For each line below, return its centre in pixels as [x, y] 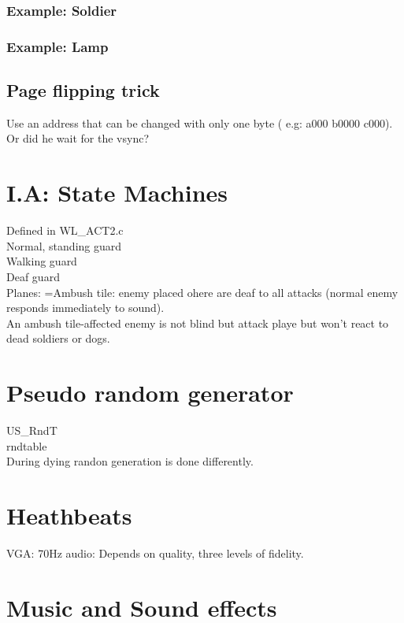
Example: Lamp [57, 46]
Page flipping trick [83, 90]
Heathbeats [69, 515]
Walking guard [42, 261]
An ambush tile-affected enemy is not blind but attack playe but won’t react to [198, 323]
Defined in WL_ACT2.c [65, 230]
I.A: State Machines [117, 193]
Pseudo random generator [150, 393]
